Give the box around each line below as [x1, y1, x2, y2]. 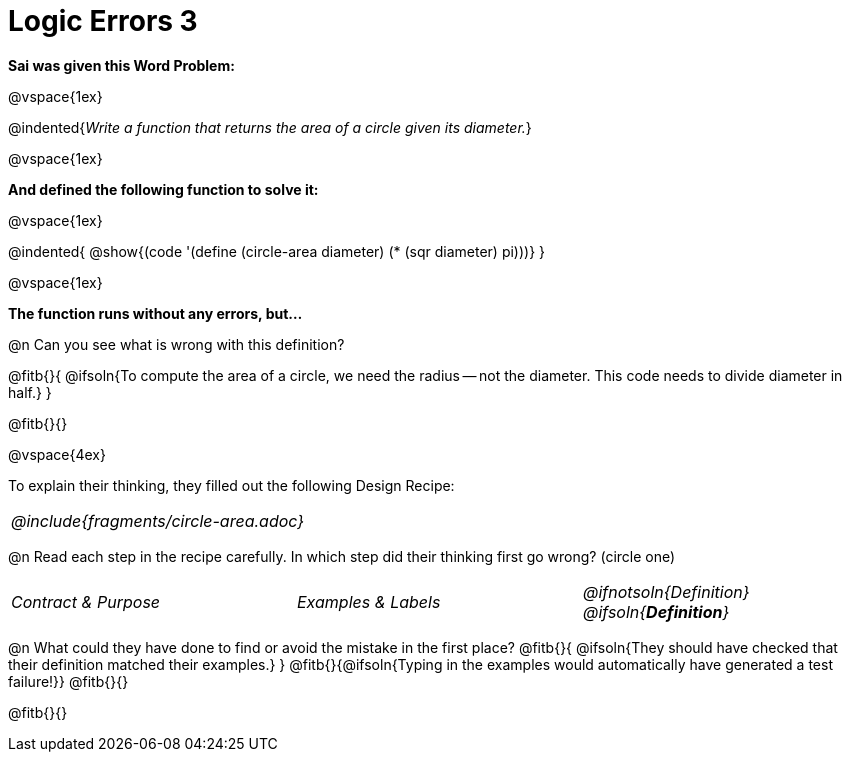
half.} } [8, 383, 52, 401]
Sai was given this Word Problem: [8, 56, 235, 74]
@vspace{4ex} [8, 445, 106, 463]
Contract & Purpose [11, 591, 161, 612]
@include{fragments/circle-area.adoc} [11, 510, 305, 531]
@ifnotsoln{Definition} [582, 581, 750, 602]
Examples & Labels [296, 591, 441, 612]
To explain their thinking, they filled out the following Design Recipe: [8, 476, 455, 494]
